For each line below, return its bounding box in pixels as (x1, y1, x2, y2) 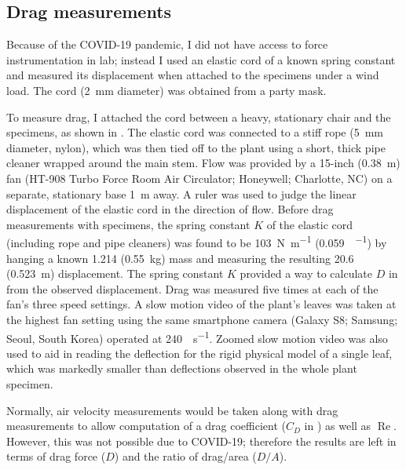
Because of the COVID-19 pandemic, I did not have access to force (6, 36, 328, 53)
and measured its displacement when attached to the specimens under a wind (6, 67, 379, 83)
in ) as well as (304, 417, 371, 434)
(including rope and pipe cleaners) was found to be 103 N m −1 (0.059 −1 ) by (6, 232, 387, 250)
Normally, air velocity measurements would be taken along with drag (6, 402, 338, 418)
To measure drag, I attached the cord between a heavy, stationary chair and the (6, 108, 391, 125)
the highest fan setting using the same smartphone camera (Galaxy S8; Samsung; (6, 311, 398, 327)
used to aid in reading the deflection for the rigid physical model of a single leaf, (6, 344, 393, 361)
